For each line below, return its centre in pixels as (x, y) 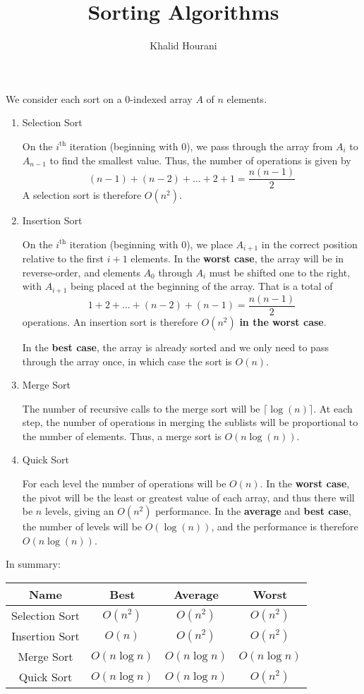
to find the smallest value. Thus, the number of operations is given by (200, 160)
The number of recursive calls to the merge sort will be (141, 408)
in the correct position (309, 244)
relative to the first (63, 258)
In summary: (33, 564)
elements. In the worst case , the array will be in (237, 258)
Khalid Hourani (183, 45)
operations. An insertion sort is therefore (110, 321)
